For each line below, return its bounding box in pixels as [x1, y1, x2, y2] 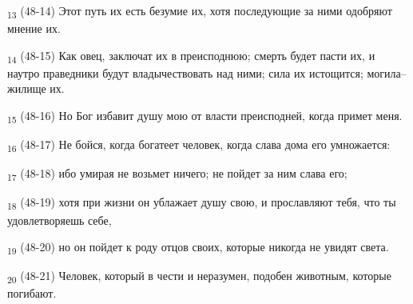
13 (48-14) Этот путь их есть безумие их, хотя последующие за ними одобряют [7, 2, 392, 21]
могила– [367, 64, 407, 81]
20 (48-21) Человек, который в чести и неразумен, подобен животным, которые [7, 267, 391, 286]
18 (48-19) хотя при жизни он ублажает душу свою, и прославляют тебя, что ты [7, 194, 396, 213]
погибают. [7, 285, 57, 302]
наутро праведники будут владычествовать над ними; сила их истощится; [7, 64, 363, 81]
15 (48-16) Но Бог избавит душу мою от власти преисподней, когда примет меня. [7, 107, 403, 126]
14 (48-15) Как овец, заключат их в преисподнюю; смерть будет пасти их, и [7, 46, 375, 66]
